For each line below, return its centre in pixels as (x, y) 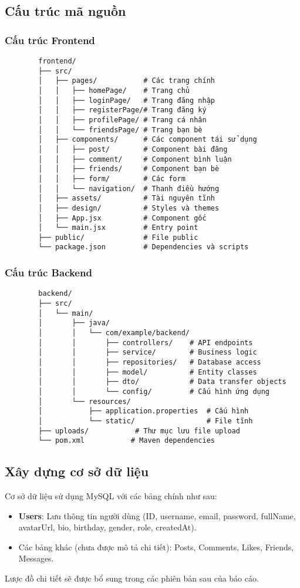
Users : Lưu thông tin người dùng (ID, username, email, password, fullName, (157, 515)
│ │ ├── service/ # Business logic (148, 353)
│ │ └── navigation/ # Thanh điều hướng (129, 188)
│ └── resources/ (85, 401)
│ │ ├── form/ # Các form (112, 178)
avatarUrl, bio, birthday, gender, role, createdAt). (107, 527)
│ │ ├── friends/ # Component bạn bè (129, 169)
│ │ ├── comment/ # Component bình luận (135, 159)
